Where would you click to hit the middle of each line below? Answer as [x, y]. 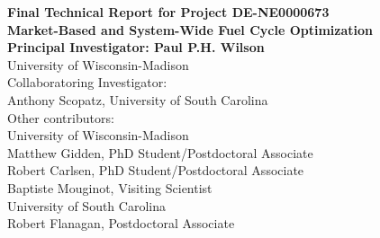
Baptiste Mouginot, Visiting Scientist [110, 187]
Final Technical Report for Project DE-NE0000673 [168, 12]
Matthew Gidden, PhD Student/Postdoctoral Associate [160, 152]
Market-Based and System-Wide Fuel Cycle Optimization [190, 29]
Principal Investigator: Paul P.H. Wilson [136, 47]
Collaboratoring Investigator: [87, 82]
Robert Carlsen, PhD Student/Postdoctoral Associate [156, 170]
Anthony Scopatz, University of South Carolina [138, 99]
